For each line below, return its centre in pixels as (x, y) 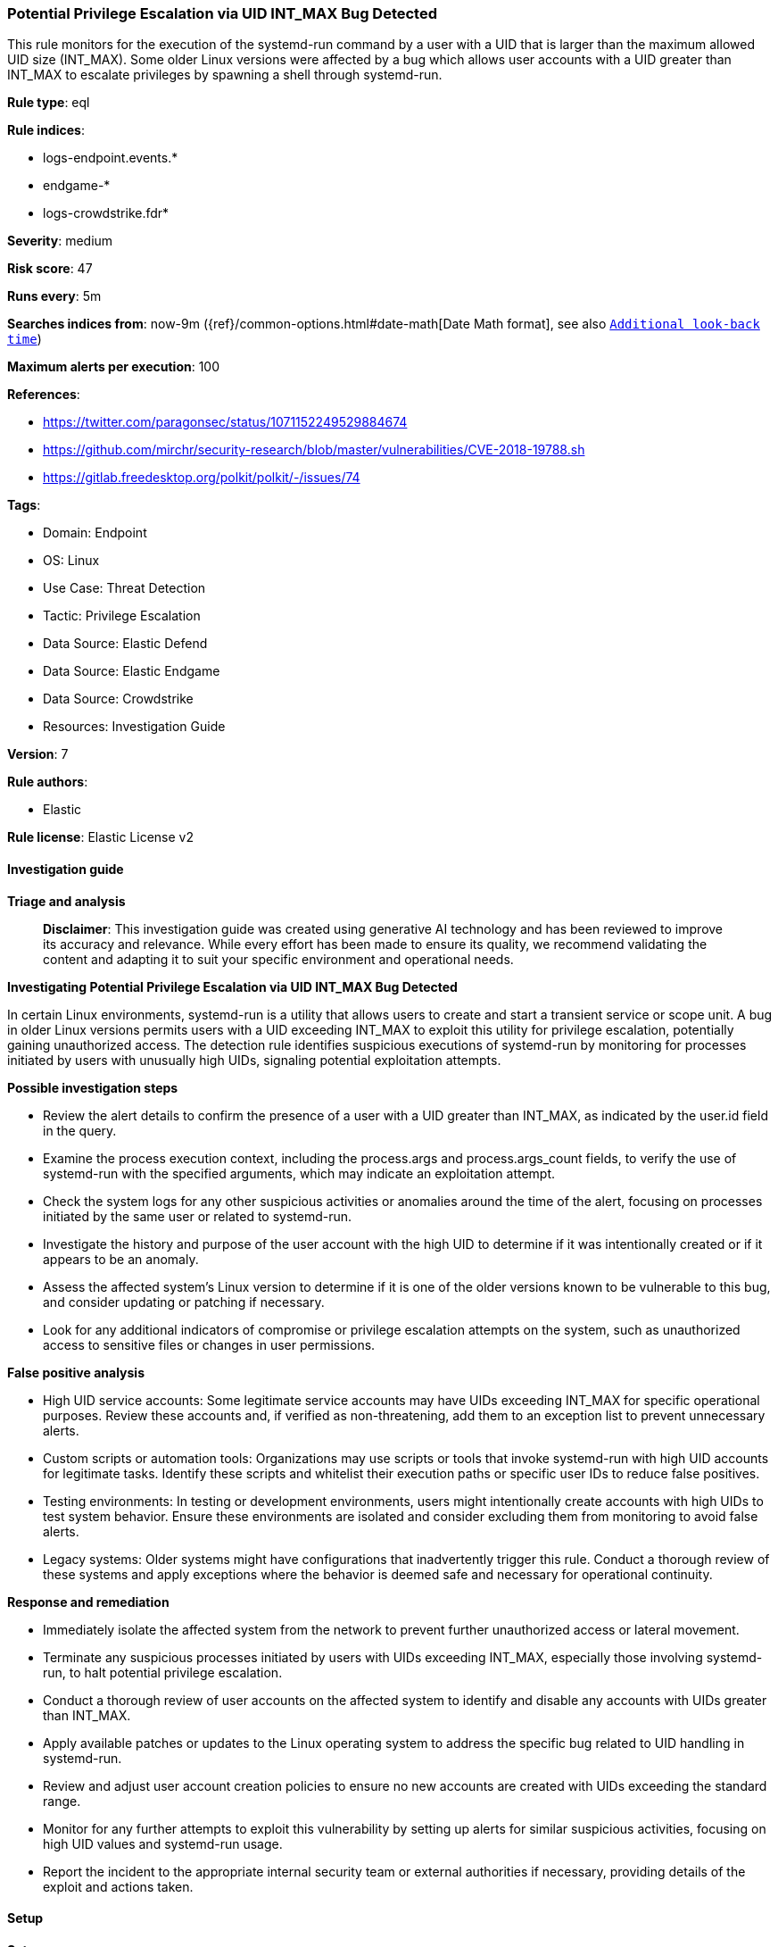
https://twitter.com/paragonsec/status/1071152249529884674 (225, 422)
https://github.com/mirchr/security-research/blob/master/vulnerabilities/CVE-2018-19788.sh (314, 450)
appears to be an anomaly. (121, 1259)
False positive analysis (76, 1372)
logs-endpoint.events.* (111, 158)
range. (62, 1801)
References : (44, 395)
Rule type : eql (49, 103)
